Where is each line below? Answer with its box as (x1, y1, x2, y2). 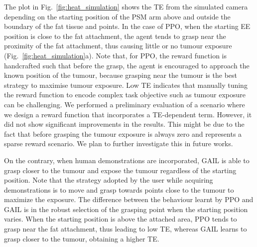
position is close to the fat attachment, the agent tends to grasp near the (4, 30, 226, 41)
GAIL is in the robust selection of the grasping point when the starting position (4, 204, 248, 214)
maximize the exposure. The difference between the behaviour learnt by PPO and (4, 194, 254, 205)
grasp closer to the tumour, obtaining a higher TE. (4, 233, 159, 244)
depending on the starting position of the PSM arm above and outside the (4, 11, 231, 21)
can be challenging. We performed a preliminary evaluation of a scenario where (4, 99, 245, 109)
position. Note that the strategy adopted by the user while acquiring (4, 175, 213, 185)
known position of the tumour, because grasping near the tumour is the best (4, 70, 238, 80)
